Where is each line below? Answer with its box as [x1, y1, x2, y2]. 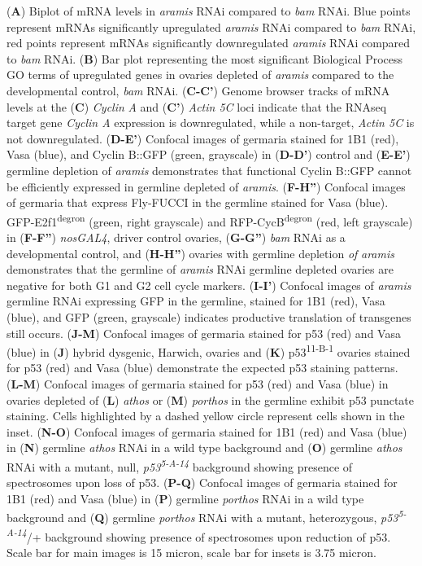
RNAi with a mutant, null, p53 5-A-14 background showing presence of [7, 455, 353, 475]
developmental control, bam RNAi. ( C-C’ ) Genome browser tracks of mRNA [7, 81, 390, 99]
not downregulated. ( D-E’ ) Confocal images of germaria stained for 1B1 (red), [7, 129, 399, 147]
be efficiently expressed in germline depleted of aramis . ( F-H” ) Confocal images [7, 178, 406, 195]
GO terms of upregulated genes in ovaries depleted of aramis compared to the [7, 66, 394, 83]
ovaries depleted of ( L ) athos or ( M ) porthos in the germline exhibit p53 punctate [7, 391, 415, 408]
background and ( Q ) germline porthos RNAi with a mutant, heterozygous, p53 [7, 509, 398, 526]
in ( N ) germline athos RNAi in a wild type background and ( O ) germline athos [7, 439, 402, 456]
